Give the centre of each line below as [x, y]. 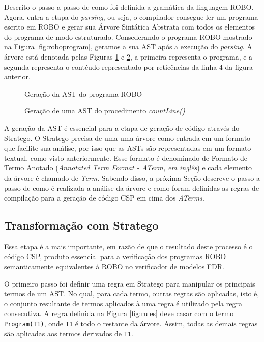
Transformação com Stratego [81, 225]
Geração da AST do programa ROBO [83, 93]
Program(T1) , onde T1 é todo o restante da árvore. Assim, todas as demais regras [131, 323]
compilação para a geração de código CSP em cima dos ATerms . [104, 198]
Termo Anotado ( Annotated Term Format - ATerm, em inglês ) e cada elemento [128, 168]
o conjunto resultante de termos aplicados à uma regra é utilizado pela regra [123, 303]
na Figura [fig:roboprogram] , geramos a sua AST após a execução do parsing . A [128, 47]
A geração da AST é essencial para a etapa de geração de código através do [122, 127]
